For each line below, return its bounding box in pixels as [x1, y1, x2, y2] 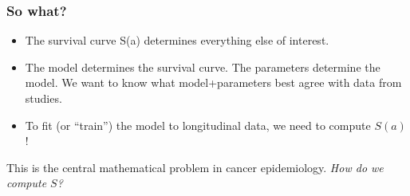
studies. [25, 90, 62, 106]
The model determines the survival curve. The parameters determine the [25, 58, 380, 75]
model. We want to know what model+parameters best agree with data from [25, 74, 402, 91]
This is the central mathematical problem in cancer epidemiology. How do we [6, 159, 384, 175]
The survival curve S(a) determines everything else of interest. [25, 32, 329, 49]
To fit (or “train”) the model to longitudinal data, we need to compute [25, 116, 371, 133]
